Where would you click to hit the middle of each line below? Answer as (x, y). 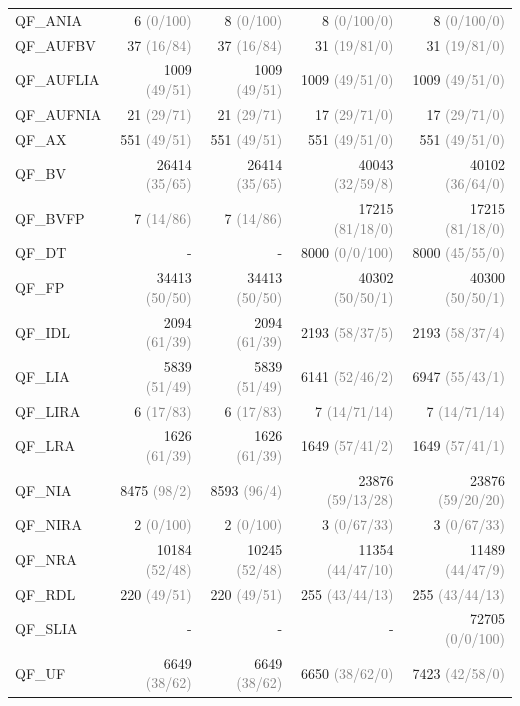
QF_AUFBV (55, 44)
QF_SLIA (46, 628)
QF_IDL (43, 331)
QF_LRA (45, 445)
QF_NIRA (48, 524)
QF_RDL (45, 593)
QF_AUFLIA (57, 79)
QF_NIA (43, 489)
